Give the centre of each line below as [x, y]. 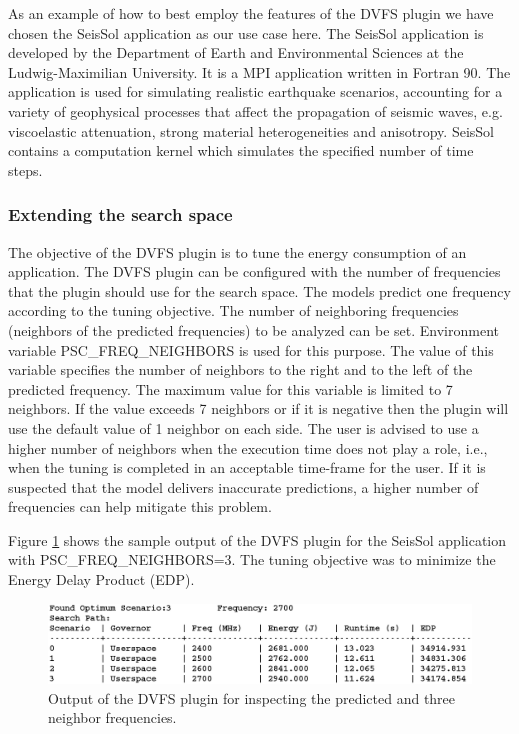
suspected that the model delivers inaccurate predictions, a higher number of [243, 486]
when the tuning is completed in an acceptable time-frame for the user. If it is [247, 467]
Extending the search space [120, 214]
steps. [25, 169]
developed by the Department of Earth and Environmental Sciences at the [236, 52]
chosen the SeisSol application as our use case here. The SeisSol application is [246, 32]
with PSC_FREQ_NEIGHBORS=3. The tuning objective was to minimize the [252, 559]
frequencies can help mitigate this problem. [140, 506]
